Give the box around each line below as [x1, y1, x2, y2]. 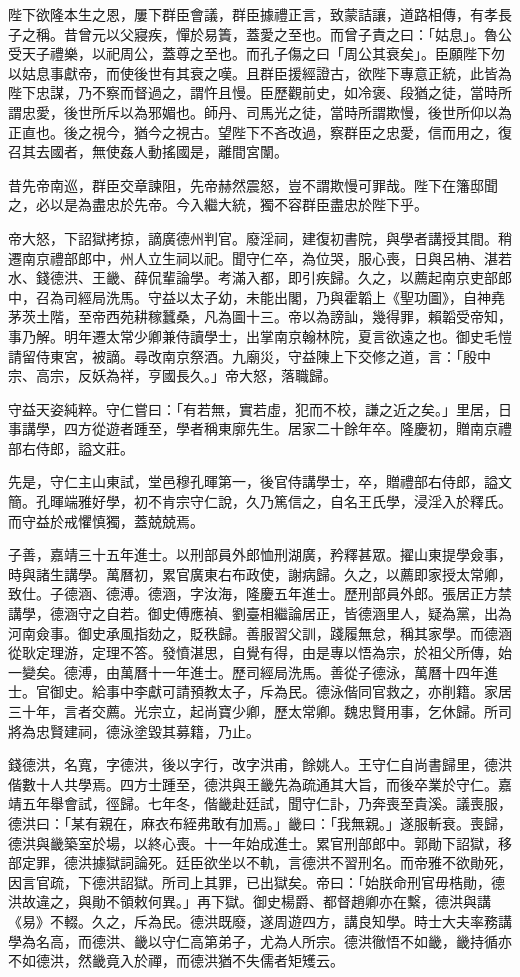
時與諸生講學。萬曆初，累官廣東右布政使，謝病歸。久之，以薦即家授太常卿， [8, 563, 512, 584]
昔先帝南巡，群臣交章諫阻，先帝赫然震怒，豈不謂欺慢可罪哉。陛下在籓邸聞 [8, 174, 498, 195]
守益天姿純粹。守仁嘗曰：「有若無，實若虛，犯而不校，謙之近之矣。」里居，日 [8, 398, 512, 419]
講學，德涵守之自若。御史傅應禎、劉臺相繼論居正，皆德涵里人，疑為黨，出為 [8, 603, 512, 624]
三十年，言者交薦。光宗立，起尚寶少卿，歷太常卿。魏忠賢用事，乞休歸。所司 [8, 701, 512, 721]
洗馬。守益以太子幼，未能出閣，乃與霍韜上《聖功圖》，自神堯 [105, 286, 505, 307]
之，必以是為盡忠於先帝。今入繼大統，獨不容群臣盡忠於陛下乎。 [8, 194, 428, 215]
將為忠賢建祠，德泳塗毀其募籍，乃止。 [8, 720, 260, 741]
